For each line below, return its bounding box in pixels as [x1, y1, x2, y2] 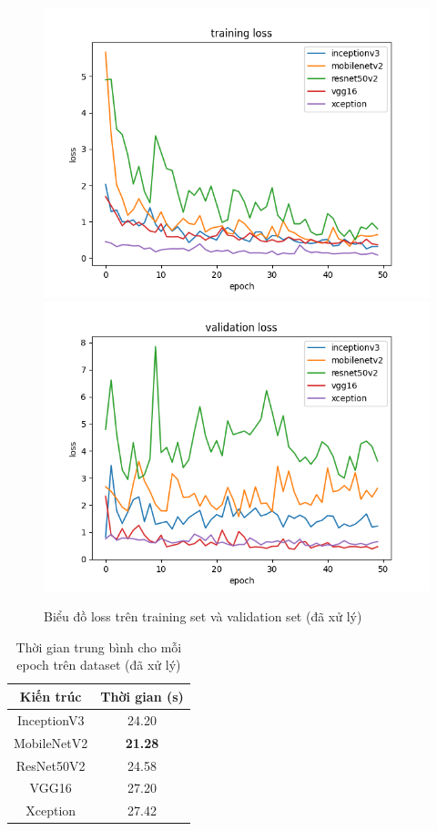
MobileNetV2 [14, 733, 88, 752]
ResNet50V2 [15, 755, 86, 775]
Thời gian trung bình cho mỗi [15, 637, 182, 656]
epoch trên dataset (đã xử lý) [16, 655, 181, 674]
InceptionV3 [16, 710, 85, 729]
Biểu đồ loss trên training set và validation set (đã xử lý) [44, 607, 362, 626]
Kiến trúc [19, 686, 82, 705]
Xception [25, 801, 76, 820]
